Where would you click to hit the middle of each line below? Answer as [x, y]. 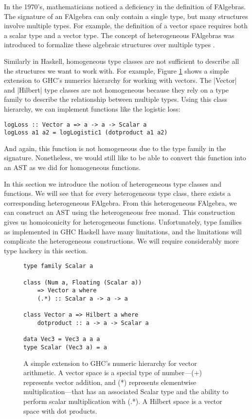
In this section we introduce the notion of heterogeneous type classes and [113, 183]
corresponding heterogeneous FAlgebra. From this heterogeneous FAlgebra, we [120, 202]
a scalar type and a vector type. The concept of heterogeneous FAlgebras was [119, 35]
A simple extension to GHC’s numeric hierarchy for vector [110, 363]
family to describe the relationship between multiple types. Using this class [116, 99]
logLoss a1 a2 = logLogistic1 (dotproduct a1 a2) [86, 133]
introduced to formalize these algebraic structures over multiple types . [109, 45]
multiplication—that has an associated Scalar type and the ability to [126, 391]
